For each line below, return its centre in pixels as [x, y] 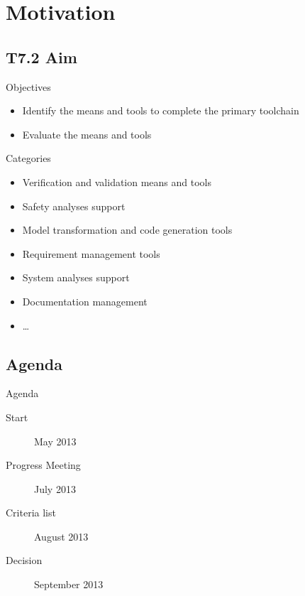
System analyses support [76, 277]
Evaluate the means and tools [87, 134]
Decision [24, 560]
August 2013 [61, 536]
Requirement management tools [91, 253]
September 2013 [69, 584]
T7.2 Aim [41, 56]
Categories [28, 158]
